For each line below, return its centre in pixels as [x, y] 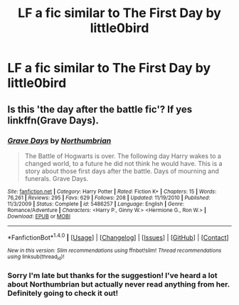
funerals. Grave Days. [57, 178]
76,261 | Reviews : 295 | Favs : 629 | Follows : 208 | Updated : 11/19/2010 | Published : [109, 198]
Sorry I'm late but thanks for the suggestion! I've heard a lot [112, 275]
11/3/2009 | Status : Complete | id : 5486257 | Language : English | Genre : [96, 204]
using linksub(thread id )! [36, 257]
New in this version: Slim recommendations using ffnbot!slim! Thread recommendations [115, 250]
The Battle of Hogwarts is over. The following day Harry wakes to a [123, 156]
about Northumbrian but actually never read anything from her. [118, 284]
